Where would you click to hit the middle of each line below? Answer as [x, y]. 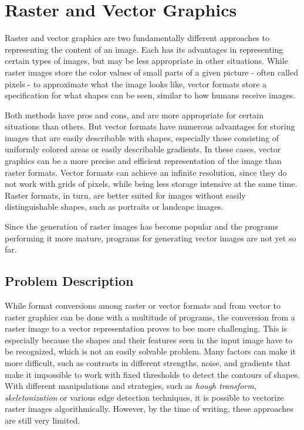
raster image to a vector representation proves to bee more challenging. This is [146, 328]
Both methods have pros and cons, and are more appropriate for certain [134, 115]
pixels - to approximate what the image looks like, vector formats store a [136, 83]
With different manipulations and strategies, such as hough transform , [131, 386]
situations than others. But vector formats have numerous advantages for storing [150, 126]
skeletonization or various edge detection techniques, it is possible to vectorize [144, 397]
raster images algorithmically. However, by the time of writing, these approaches [149, 409]
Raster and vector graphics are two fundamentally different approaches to [137, 38]
